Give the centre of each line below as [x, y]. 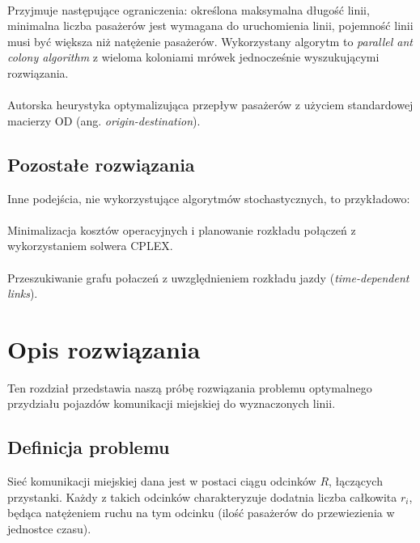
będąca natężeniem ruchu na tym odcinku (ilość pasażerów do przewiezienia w [201, 513]
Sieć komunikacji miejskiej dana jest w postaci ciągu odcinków [162, 481]
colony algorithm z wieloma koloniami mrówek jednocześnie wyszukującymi [193, 57]
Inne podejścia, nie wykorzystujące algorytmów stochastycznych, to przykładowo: [209, 198]
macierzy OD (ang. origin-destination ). [104, 120]
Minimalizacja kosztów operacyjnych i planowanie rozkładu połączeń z [182, 229]
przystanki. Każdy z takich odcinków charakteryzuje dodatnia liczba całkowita [202, 496]
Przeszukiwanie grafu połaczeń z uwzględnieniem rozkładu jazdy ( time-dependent [208, 277]
